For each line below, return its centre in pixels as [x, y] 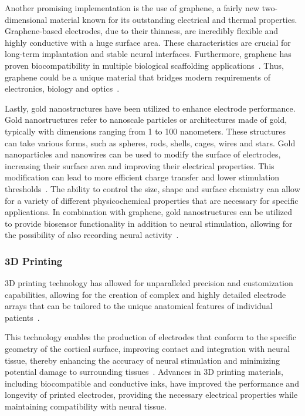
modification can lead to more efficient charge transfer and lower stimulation [142, 177]
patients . [22, 317]
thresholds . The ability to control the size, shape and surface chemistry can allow [152, 188]
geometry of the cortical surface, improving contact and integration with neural [148, 349]
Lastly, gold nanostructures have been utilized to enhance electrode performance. [150, 108]
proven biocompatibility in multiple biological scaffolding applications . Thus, [144, 65]
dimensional [26, 19]
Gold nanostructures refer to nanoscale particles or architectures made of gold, [146, 120]
